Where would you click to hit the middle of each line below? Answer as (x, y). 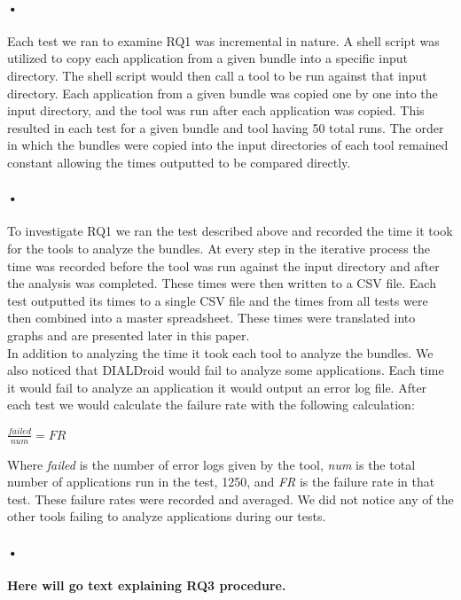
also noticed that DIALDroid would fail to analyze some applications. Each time (226, 370)
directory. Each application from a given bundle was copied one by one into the (223, 93)
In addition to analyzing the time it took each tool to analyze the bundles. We (220, 352)
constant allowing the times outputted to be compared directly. (179, 162)
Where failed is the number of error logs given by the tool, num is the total (211, 464)
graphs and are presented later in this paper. (129, 335)
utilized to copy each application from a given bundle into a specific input (208, 58)
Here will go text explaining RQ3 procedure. (147, 584)
